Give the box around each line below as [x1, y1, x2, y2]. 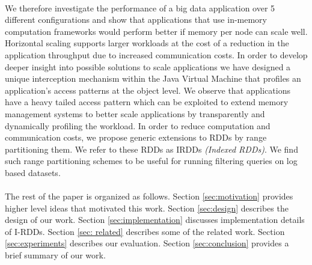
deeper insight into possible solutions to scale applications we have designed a [5, 60, 291, 73]
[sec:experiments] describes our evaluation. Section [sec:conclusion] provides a [5, 237, 289, 249]
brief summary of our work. [5, 249, 106, 261]
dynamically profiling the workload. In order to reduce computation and [5, 119, 271, 132]
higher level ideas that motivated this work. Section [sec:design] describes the [5, 201, 289, 214]
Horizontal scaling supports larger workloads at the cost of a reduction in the [5, 37, 289, 49]
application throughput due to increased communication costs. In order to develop [5, 48, 308, 61]
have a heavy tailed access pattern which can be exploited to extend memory [5, 96, 289, 108]
